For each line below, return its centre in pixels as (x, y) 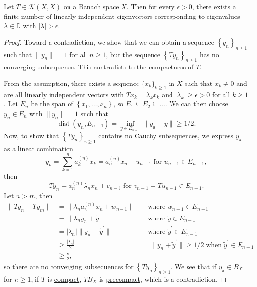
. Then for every (151, 6)
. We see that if (194, 266)
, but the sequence (133, 54)
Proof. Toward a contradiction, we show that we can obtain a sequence (109, 42)
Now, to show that (32, 136)
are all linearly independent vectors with (64, 94)
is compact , (64, 279)
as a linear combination (39, 148)
